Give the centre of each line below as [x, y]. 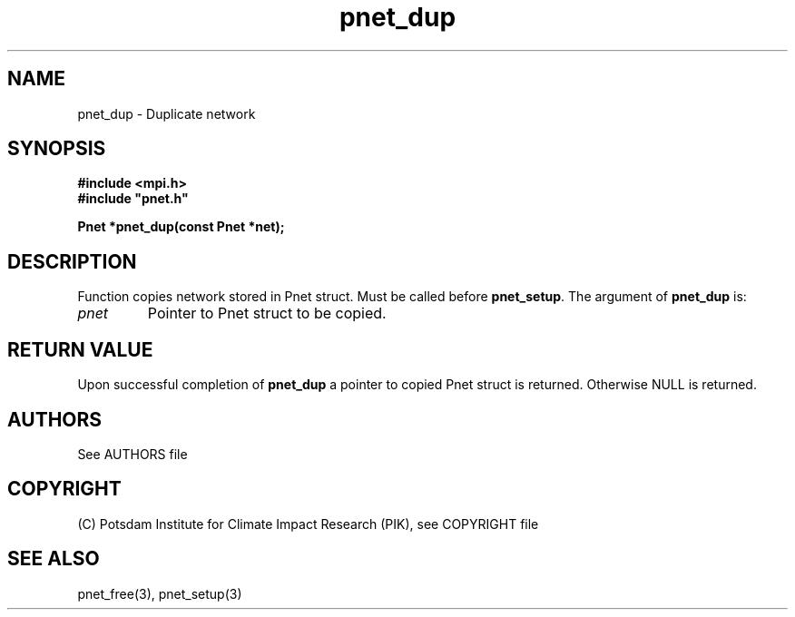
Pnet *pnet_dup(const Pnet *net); [181, 227]
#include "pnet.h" [133, 199]
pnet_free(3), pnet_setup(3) [160, 593]
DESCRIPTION [72, 261]
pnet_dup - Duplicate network [167, 113]
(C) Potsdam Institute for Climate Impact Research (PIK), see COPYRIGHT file [308, 524]
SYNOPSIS [57, 149]
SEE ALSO [54, 559]
